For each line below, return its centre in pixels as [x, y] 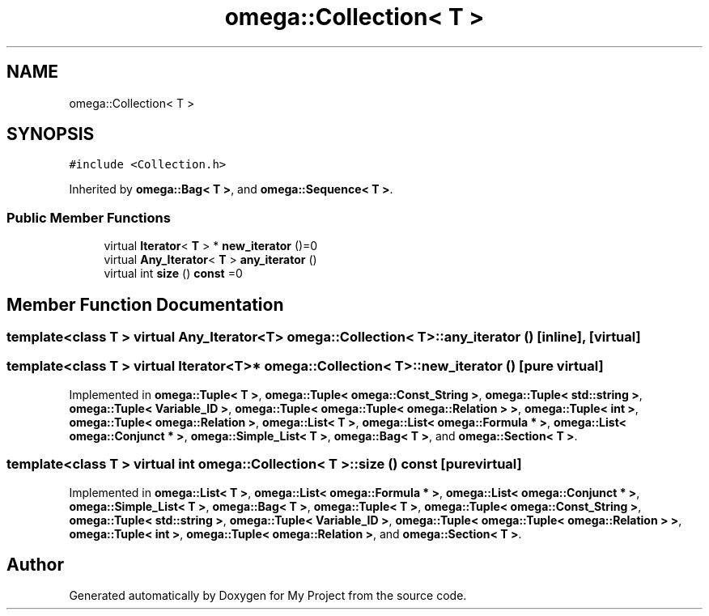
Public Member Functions [89, 217]
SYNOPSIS [51, 134]
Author [35, 564]
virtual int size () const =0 [173, 274]
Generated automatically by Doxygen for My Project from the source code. [268, 596]
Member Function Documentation [145, 304]
